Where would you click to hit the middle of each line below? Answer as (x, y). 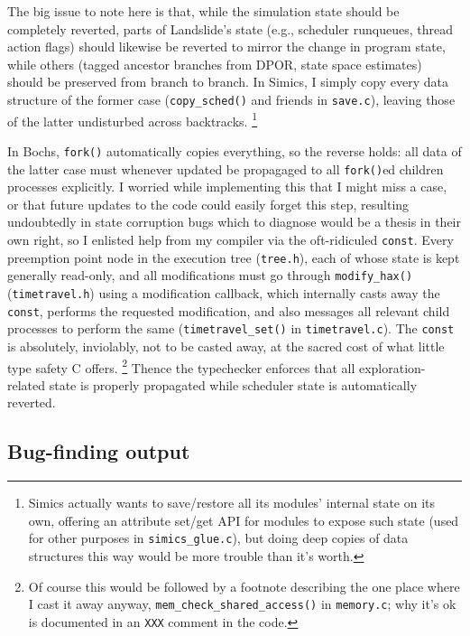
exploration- (392, 367)
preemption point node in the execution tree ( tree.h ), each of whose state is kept (234, 257)
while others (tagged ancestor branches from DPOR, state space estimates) (215, 64)
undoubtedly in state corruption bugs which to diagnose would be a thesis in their (234, 222)
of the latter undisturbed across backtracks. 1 (132, 119)
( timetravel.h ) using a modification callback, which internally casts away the (224, 292)
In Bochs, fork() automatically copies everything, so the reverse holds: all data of (235, 150)
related (27, 384)
